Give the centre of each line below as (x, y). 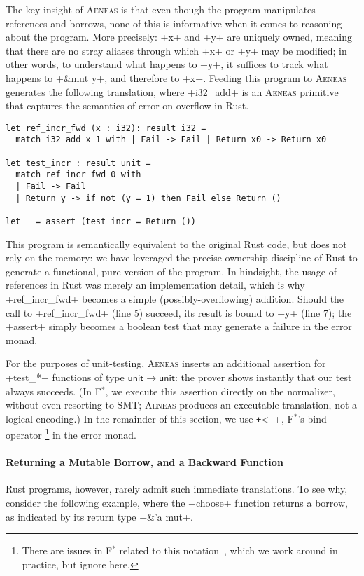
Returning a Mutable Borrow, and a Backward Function (145, 462)
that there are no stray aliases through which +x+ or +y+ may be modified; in (176, 50)
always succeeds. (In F (54, 391)
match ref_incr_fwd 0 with (78, 175)
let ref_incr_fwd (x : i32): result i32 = (106, 128)
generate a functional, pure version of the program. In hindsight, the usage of (171, 271)
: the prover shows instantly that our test (263, 377)
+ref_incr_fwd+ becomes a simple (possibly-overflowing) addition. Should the (175, 299)
